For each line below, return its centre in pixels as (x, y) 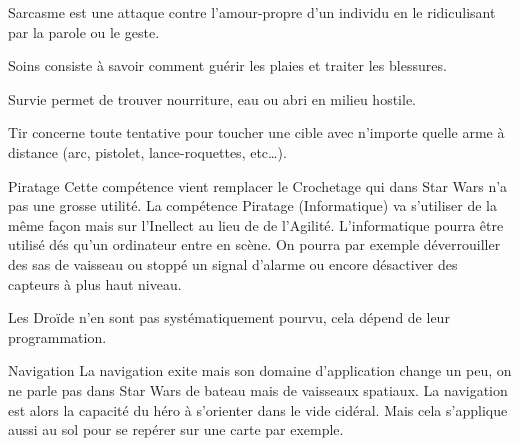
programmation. (57, 336)
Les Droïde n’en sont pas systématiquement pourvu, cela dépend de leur (229, 317)
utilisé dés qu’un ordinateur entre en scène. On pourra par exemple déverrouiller (254, 244)
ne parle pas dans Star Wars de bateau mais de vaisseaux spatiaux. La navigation (258, 389)
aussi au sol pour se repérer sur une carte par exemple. (176, 429)
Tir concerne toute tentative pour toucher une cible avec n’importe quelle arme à (256, 132)
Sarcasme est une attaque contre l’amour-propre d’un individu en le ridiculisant (252, 12)
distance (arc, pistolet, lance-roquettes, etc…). (147, 151)
